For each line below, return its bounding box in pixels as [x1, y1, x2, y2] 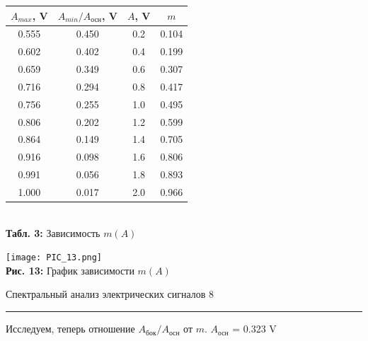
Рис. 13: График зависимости [6, 262, 134, 277]
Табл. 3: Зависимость [6, 225, 100, 240]
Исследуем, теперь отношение [6, 321, 135, 336]
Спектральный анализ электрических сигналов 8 [6, 287, 214, 301]
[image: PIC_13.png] [6, 253, 103, 263]
